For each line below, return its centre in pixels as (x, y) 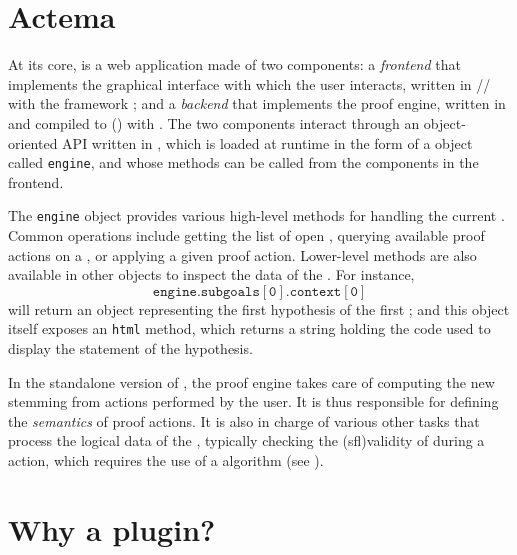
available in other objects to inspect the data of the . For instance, (211, 274)
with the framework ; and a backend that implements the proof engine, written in (257, 103)
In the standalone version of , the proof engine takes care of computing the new (251, 381)
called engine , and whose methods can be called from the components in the (243, 162)
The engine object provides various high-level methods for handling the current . (256, 215)
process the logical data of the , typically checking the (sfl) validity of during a (246, 440)
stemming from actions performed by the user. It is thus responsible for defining (253, 401)
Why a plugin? (112, 528)
